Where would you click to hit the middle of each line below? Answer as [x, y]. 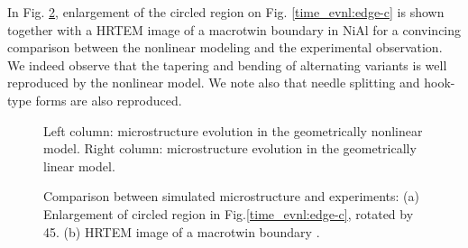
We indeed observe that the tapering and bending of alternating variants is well [227, 64]
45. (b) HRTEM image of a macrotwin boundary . [182, 231]
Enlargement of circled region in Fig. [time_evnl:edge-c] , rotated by [229, 213]
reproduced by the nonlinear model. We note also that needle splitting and [214, 83]
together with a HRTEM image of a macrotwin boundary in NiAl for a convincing [234, 29]
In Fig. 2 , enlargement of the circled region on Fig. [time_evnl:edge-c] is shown [226, 12]
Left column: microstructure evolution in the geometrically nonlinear [233, 130]
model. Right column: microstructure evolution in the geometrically [230, 148]
